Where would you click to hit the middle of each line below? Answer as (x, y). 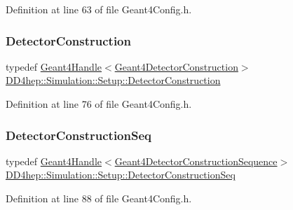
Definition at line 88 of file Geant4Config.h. (99, 198)
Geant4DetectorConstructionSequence (196, 161)
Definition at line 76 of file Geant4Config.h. (99, 104)
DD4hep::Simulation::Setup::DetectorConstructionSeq (121, 175)
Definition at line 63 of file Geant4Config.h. (99, 9)
